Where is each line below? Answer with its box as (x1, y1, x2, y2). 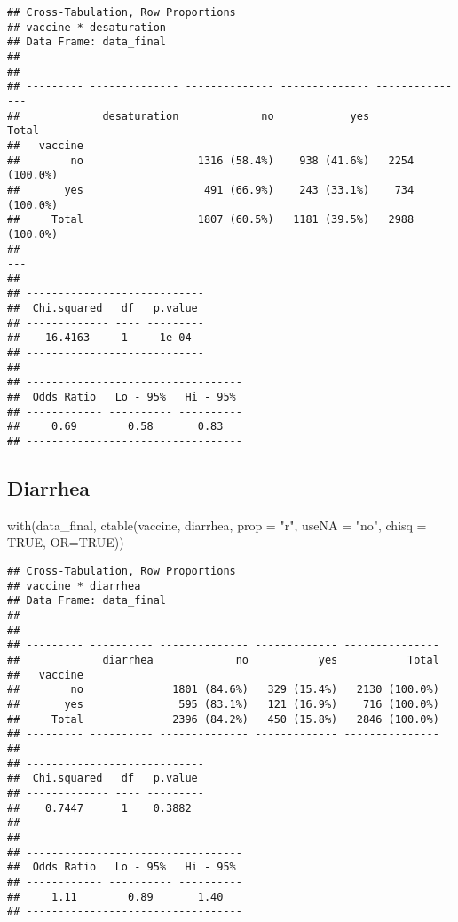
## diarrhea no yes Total (7, 654, 439, 667)
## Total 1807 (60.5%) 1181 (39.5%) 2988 (7, 213, 415, 227)
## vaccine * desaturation (7, 20, 166, 34)
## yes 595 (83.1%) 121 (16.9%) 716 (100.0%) (7, 697, 439, 711)
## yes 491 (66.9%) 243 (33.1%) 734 (7, 183, 415, 196)
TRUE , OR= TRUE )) (7, 533, 124, 552)
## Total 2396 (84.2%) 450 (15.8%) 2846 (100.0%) (7, 712, 439, 726)
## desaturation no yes (7, 109, 370, 123)
